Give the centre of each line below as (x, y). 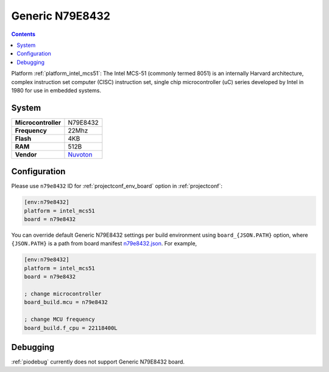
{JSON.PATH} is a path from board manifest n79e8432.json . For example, (104, 244)
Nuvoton (80, 154)
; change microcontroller (63, 294)
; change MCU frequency (60, 319)
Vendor (26, 154)
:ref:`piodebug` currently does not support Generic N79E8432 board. (98, 362)
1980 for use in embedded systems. (56, 90)
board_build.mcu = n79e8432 (66, 302)
